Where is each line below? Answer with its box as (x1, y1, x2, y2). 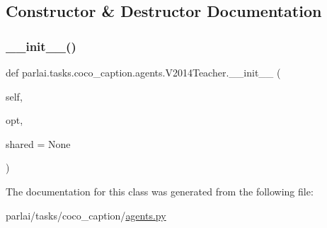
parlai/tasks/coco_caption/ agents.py (6, 207, 166, 222)
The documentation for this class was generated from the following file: (6, 183, 314, 198)
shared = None (6, 136, 71, 151)
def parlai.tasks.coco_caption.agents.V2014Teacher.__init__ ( (6, 65, 281, 79)
